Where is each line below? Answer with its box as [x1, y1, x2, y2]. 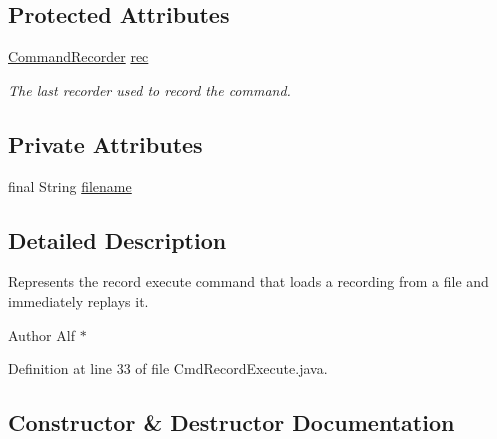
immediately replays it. [8, 290, 149, 311]
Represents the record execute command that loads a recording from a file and [8, 271, 489, 292]
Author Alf [8, 324, 75, 345]
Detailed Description [8, 224, 227, 255]
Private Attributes [8, 128, 203, 159]
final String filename [8, 175, 132, 196]
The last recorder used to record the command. [8, 79, 291, 100]
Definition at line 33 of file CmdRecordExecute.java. [8, 358, 328, 379]
